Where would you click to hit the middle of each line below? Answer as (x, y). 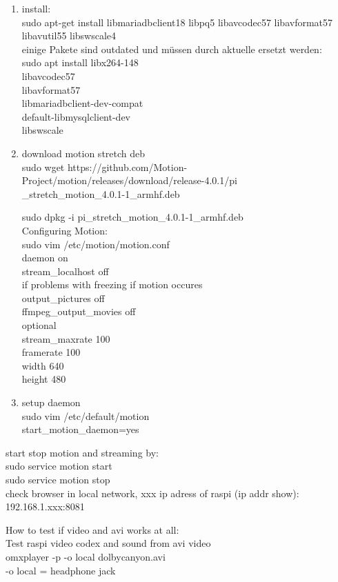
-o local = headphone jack (61, 570)
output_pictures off (63, 298)
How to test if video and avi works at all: (92, 529)
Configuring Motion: (64, 230)
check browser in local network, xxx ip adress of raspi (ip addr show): (152, 493)
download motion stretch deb (83, 153)
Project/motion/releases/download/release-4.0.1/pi (129, 180)
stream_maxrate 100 (66, 338)
